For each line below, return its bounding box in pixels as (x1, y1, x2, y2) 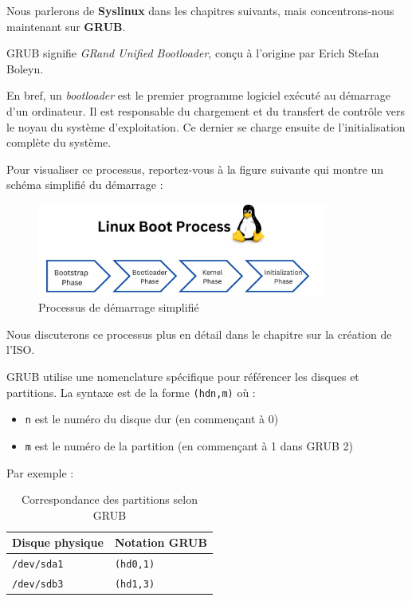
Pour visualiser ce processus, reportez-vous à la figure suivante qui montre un (6, 160, 384, 177)
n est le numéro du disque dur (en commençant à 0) (25, 410, 279, 427)
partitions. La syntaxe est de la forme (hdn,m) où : (6, 383, 256, 400)
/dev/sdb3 (12, 579, 64, 591)
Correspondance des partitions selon (21, 491, 198, 508)
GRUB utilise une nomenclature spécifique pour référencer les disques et (6, 367, 359, 384)
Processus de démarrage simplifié (38, 299, 199, 316)
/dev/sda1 (12, 559, 64, 571)
